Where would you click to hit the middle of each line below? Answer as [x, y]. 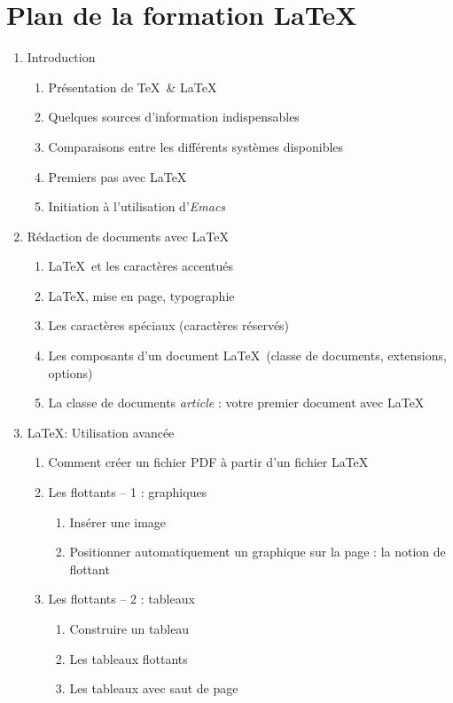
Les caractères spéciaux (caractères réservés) [169, 325]
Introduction [61, 57]
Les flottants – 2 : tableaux [121, 599]
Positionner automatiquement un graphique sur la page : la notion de [258, 552]
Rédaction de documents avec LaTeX [128, 236]
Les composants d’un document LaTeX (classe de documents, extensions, [247, 355]
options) [70, 372]
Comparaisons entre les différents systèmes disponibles [196, 146]
